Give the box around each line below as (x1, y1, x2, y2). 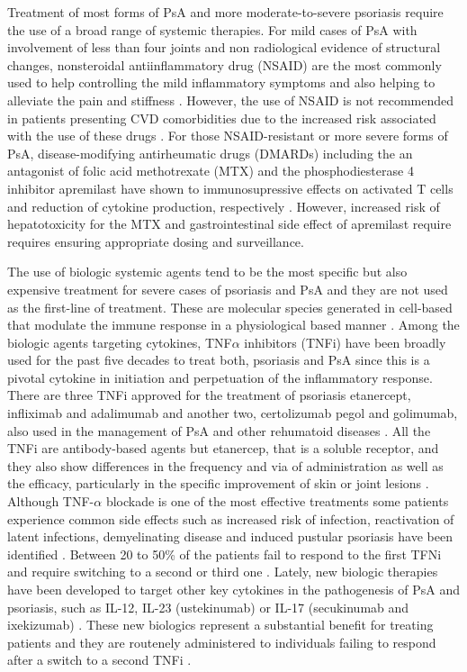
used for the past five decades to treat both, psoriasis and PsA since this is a (7, 350, 430, 369)
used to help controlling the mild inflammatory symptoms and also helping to (7, 73, 436, 92)
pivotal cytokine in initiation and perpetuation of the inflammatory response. (7, 368, 433, 386)
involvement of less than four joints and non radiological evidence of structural (7, 38, 441, 57)
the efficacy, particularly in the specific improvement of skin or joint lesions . (7, 474, 429, 493)
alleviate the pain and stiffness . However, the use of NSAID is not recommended (7, 90, 454, 109)
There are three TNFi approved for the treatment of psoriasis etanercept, (7, 386, 411, 404)
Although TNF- (7, 492, 94, 511)
